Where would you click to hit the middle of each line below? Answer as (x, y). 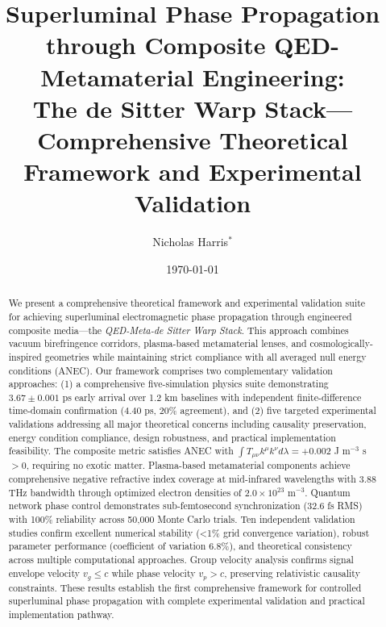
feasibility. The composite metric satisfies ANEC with (121, 451)
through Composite (156, 45)
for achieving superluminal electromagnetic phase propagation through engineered (180, 316)
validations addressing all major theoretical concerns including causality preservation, (187, 424)
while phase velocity (154, 573)
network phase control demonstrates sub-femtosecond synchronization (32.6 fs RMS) (185, 506)
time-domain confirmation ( (66, 410)
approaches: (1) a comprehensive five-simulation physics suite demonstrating (168, 384)
